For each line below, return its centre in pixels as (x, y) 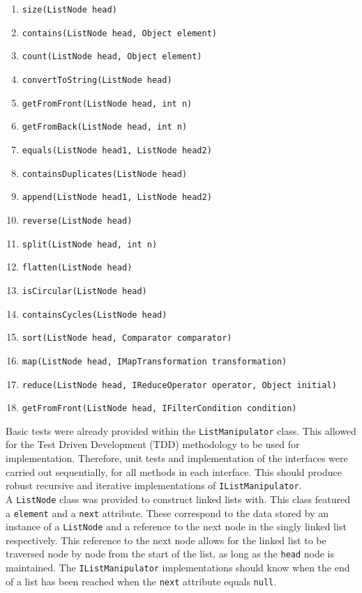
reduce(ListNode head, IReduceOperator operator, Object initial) (179, 385)
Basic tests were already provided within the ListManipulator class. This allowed (181, 430)
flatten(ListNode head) (77, 268)
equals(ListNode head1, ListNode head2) (117, 150)
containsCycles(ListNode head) (95, 315)
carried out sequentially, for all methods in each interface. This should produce (174, 471)
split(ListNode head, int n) (90, 244)
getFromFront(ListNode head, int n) (107, 103)
